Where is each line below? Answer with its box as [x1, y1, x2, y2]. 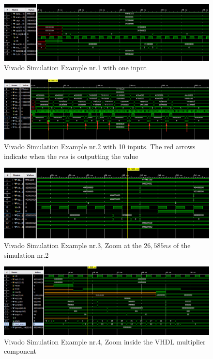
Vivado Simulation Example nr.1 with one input [4, 62, 147, 73]
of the [173, 240, 191, 250]
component [4, 346, 36, 356]
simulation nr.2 [4, 250, 49, 260]
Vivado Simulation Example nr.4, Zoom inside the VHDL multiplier [4, 336, 206, 346]
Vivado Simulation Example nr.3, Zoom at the [4, 240, 142, 250]
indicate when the [4, 151, 57, 161]
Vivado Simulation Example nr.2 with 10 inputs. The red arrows [4, 141, 196, 151]
